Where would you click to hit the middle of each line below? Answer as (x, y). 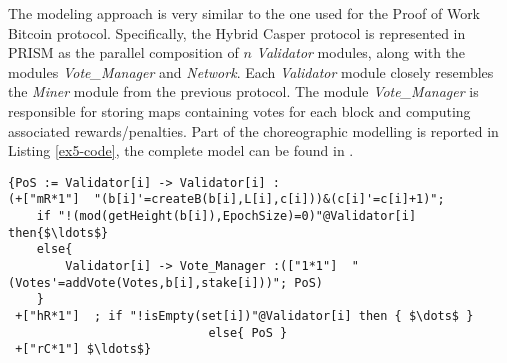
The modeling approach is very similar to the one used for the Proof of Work (244, 13)
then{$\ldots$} (58, 232)
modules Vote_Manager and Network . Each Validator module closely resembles (251, 71)
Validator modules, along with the (361, 52)
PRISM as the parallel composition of (123, 52)
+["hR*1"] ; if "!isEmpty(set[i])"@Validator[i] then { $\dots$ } (244, 316)
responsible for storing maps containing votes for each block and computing (239, 110)
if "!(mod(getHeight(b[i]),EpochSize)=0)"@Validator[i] (226, 216)
